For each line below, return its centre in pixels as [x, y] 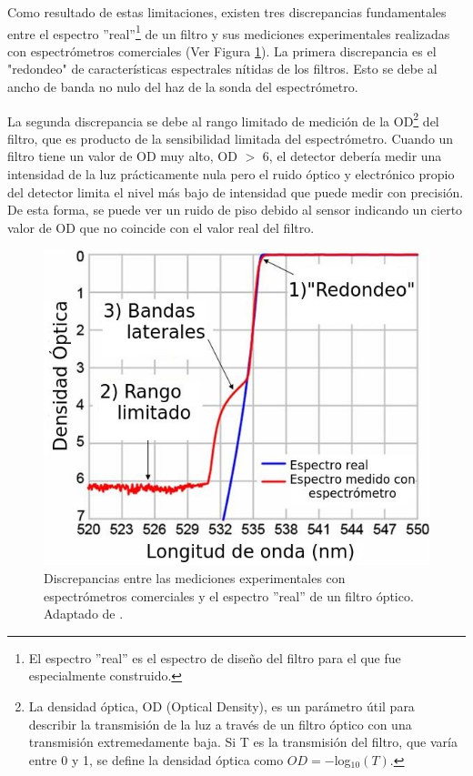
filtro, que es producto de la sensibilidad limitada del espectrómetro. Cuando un [231, 138]
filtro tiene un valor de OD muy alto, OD [122, 156]
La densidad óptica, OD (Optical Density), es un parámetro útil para [221, 705]
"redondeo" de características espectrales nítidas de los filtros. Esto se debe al [222, 69]
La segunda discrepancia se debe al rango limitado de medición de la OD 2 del [223, 119]
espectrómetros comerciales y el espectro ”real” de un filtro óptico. [229, 595]
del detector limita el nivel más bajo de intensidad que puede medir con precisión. [236, 191]
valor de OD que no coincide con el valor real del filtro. [161, 227]
